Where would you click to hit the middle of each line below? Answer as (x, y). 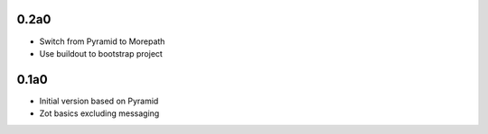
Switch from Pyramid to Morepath (102, 41)
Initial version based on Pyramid (99, 101)
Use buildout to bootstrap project (101, 53)
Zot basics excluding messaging (99, 113)
